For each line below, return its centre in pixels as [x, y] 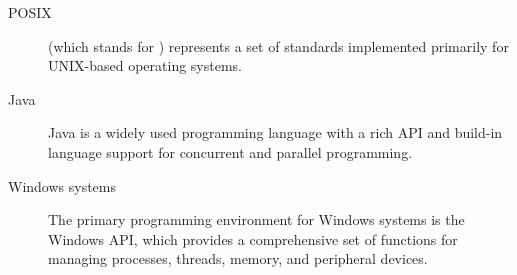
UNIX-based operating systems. [145, 65]
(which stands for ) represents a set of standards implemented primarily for [278, 45]
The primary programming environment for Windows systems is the [256, 219]
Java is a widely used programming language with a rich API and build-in [275, 132]
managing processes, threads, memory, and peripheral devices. [238, 258]
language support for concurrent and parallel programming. [230, 151]
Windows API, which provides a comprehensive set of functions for [253, 238]
